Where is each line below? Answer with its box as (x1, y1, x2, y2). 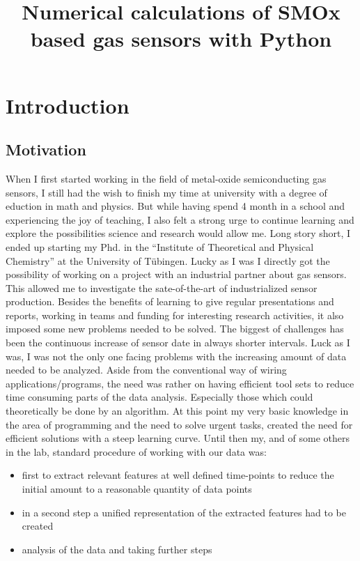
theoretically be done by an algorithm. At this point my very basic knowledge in (6, 404, 349, 418)
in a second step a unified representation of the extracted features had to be (22, 505, 346, 519)
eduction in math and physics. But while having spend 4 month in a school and (6, 199, 345, 213)
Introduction (6, 91, 130, 119)
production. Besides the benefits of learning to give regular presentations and (6, 294, 334, 309)
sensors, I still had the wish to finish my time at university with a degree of (6, 185, 327, 199)
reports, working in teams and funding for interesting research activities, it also (6, 307, 344, 322)
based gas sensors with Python (30, 24, 332, 53)
